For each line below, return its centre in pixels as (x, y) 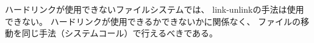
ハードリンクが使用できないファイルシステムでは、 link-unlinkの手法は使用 (155, 9)
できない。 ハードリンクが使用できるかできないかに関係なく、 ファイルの (153, 21)
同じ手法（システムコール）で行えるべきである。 (120, 33)
